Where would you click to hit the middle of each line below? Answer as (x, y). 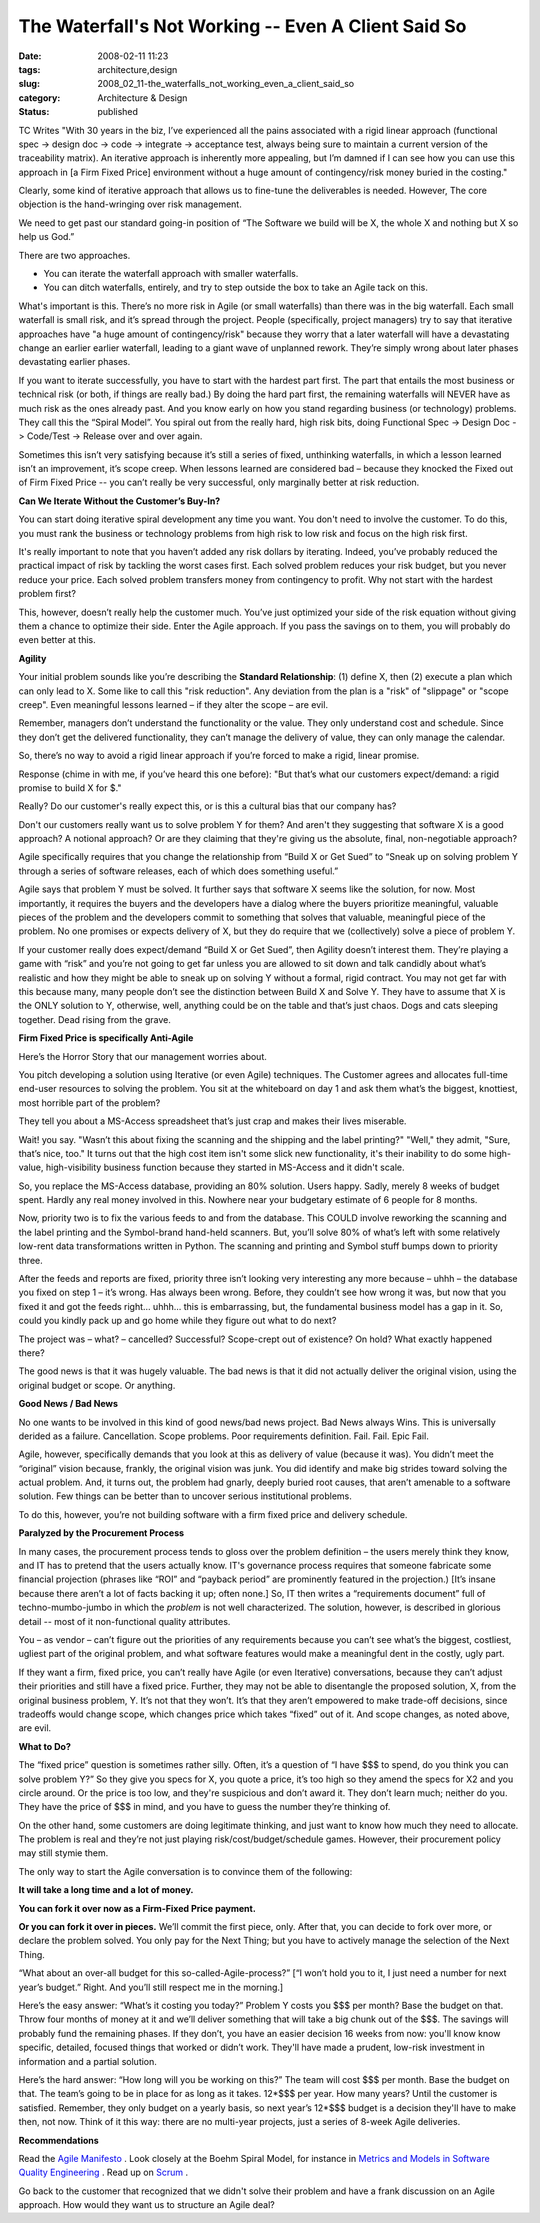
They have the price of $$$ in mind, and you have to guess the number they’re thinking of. (204, 1807)
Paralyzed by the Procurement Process (101, 1533)
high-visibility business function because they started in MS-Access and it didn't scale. (225, 1167)
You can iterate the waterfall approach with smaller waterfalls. (171, 274)
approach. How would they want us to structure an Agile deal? (146, 2205)
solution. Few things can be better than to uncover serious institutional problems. (185, 1496)
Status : (34, 112)
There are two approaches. (74, 255)
